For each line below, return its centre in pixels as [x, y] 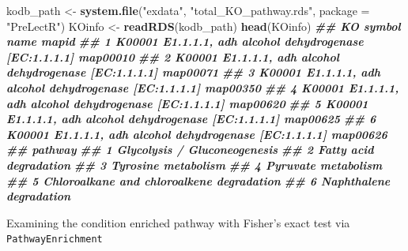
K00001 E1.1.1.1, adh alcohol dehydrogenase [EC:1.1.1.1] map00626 [197, 134]
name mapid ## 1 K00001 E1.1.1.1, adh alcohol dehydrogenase [185, 41]
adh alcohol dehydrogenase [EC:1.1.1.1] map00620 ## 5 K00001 [187, 103]
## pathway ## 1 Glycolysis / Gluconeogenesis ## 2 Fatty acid [190, 150]
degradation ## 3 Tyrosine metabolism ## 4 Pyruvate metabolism [195, 165]
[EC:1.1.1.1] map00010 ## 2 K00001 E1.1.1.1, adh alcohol [173, 56]
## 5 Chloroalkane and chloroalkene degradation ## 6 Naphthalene [198, 180]
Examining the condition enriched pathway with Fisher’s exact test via [178, 222]
